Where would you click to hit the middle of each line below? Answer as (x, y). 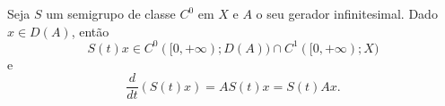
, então (90, 31)
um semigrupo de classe (111, 13)
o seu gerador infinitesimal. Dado (347, 13)
